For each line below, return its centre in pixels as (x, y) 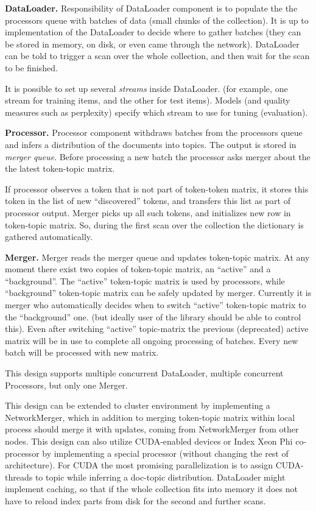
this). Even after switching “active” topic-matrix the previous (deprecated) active (157, 329)
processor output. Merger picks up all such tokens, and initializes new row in (148, 212)
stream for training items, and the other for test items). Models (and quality (148, 100)
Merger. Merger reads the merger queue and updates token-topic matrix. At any (157, 257)
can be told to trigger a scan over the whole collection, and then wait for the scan (157, 56)
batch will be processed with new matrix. (82, 352)
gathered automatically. (49, 237)
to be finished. (31, 67)
